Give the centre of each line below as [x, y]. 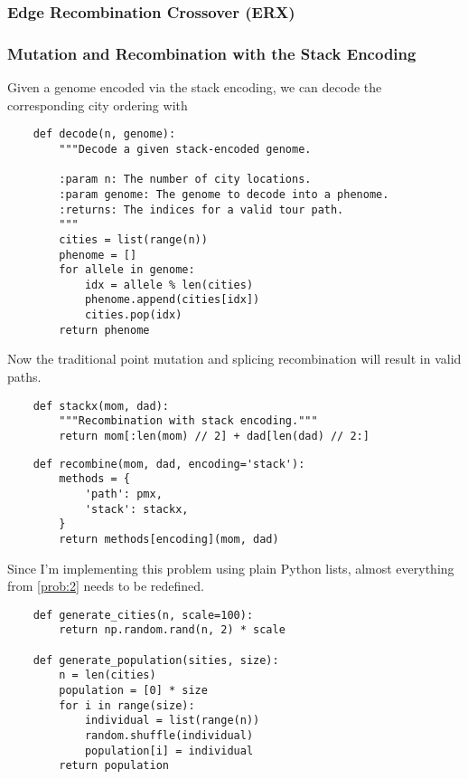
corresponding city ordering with [98, 104]
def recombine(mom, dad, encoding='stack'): [169, 464]
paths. [24, 377]
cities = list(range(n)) [133, 239]
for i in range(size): [127, 705]
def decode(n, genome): [104, 134]
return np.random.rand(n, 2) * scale [172, 630]
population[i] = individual [169, 750]
